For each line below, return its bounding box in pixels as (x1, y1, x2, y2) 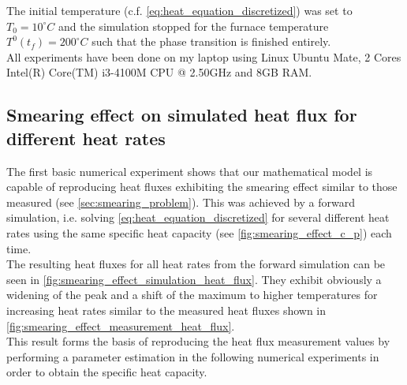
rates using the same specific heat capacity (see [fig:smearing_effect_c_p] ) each (6, 224, 392, 241)
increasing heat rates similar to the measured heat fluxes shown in (6, 301, 327, 318)
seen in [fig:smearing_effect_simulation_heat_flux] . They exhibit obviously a (6, 271, 382, 287)
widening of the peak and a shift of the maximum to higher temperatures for (6, 286, 378, 303)
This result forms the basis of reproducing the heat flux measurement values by (6, 333, 390, 349)
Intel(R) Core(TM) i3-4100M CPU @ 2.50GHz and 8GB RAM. (6, 64, 312, 80)
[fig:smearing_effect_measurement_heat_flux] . (6, 317, 235, 334)
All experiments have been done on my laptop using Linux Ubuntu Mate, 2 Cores (6, 48, 401, 65)
